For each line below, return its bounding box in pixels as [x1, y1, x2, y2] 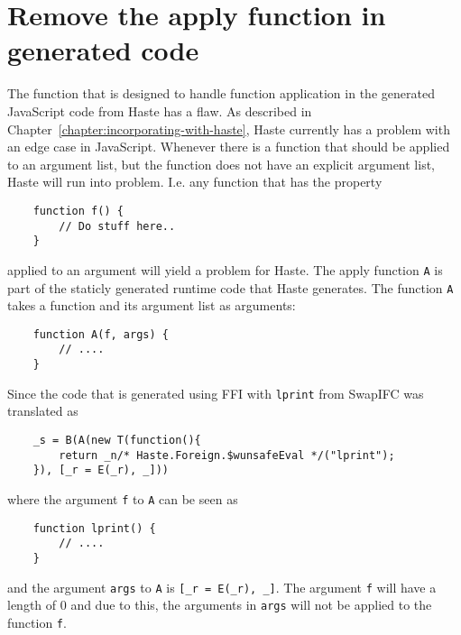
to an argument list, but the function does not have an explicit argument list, [7, 154, 435, 173]
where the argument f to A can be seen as [7, 489, 238, 508]
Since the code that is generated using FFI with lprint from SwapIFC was [7, 383, 424, 402]
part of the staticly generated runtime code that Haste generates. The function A [7, 278, 454, 297]
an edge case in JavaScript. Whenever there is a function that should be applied [7, 137, 450, 156]
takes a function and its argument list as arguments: [7, 296, 296, 315]
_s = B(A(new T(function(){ [32, 433, 201, 446]
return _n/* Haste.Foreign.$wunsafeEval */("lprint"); [59, 448, 395, 462]
